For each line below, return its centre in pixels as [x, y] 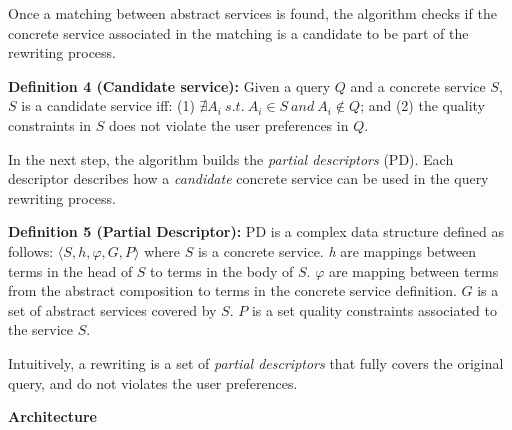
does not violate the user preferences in [228, 124]
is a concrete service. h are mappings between [337, 250]
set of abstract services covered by [112, 309]
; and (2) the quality [422, 105]
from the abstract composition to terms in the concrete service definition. [232, 290]
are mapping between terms [413, 270]
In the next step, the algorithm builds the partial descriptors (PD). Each [231, 158]
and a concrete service [418, 85]
